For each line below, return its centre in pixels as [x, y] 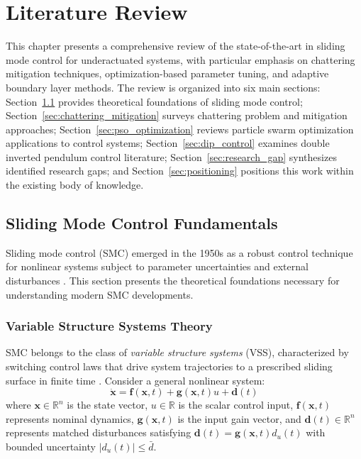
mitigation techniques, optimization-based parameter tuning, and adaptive [167, 73]
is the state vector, [107, 405]
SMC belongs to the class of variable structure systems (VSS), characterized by [177, 352]
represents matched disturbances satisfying [99, 432]
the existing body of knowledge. [75, 185]
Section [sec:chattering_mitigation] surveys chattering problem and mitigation [177, 115]
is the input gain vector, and [239, 418]
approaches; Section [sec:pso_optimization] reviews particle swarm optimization [180, 129]
